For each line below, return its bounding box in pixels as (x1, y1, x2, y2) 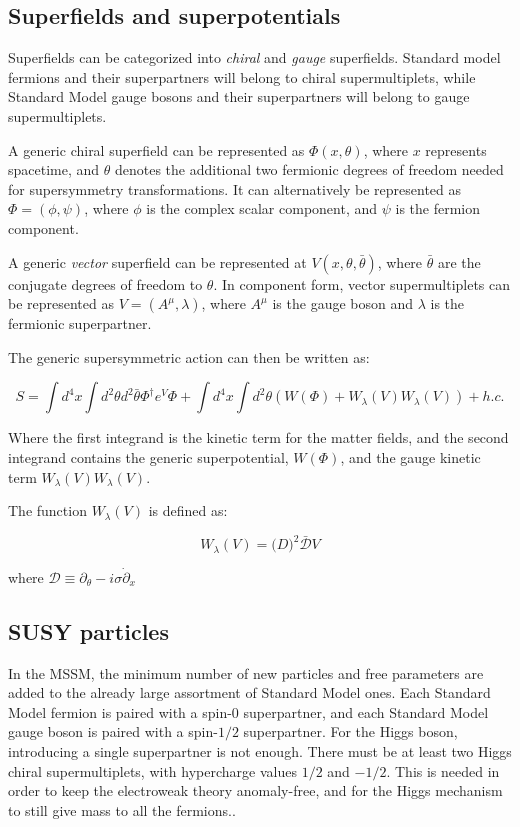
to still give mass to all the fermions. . (8, 799, 236, 820)
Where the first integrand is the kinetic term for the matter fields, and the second (8, 427, 509, 448)
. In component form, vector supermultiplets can (213, 273, 511, 294)
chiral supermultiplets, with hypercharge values (8, 760, 297, 781)
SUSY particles (8, 615, 169, 646)
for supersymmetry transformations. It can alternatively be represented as (8, 178, 462, 199)
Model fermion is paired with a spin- (8, 701, 232, 722)
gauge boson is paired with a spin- (8, 721, 218, 742)
